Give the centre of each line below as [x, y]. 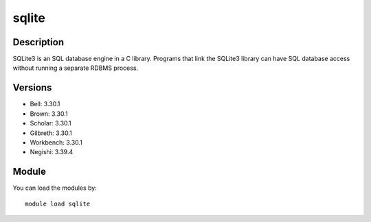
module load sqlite [58, 203]
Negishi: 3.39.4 [52, 152]
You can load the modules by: [55, 188]
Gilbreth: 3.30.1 [51, 133]
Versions [32, 88]
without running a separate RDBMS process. [76, 68]
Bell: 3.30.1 [45, 104]
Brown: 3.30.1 [49, 114]
